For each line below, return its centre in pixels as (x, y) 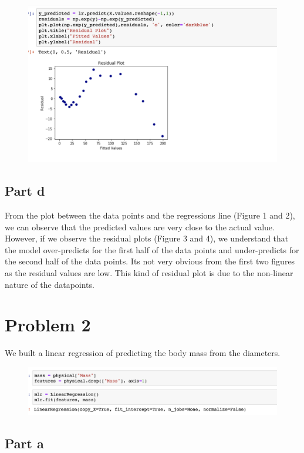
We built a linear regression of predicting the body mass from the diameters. (143, 353)
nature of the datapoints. (50, 284)
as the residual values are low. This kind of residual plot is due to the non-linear (149, 273)
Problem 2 (48, 325)
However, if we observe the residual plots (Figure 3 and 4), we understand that (147, 238)
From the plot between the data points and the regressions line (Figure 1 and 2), (150, 215)
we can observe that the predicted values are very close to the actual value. (140, 226)
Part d (25, 191)
